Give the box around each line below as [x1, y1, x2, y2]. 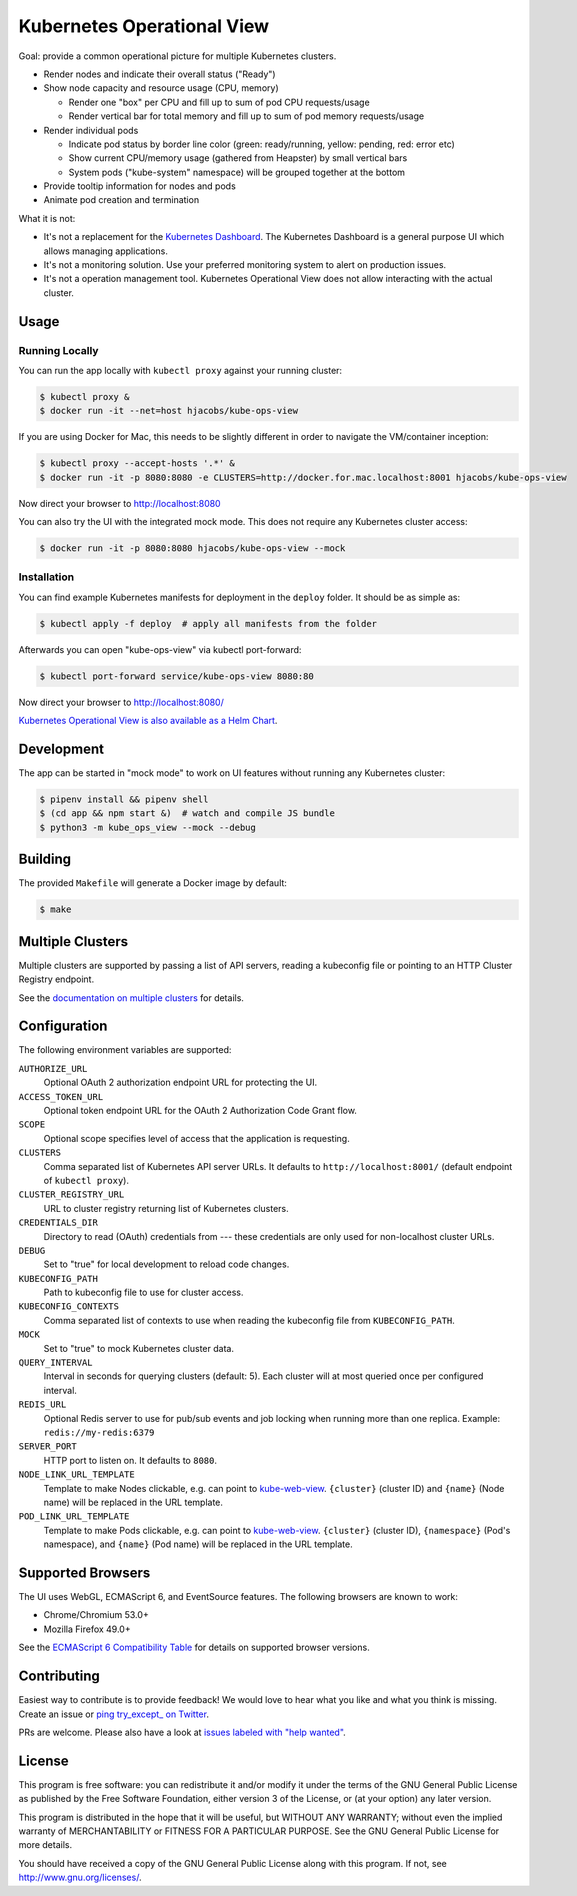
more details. [18, 1839, 73, 1851]
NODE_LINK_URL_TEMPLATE [18, 1469, 135, 1480]
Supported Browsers [18, 1564, 151, 1581]
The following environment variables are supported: [18, 1044, 232, 1056]
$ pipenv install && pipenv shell [39, 794, 209, 805]
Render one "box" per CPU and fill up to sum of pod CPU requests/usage [68, 96, 370, 108]
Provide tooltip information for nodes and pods [43, 180, 237, 192]
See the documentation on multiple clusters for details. [18, 991, 245, 1004]
